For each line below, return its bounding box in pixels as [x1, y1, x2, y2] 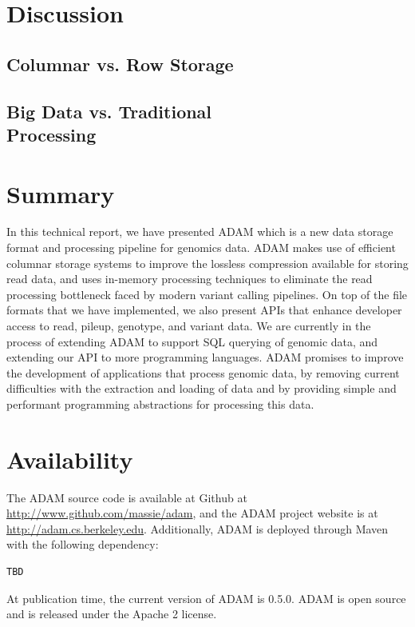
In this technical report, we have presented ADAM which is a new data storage [6, 223, 393, 240]
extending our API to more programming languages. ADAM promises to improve [6, 349, 404, 365]
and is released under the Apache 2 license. [6, 605, 217, 622]
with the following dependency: [6, 536, 159, 553]
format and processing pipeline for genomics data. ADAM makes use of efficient [6, 239, 396, 256]
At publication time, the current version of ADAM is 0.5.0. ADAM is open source [6, 589, 406, 606]
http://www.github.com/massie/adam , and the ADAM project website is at [6, 505, 378, 521]
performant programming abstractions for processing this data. [6, 395, 314, 412]
